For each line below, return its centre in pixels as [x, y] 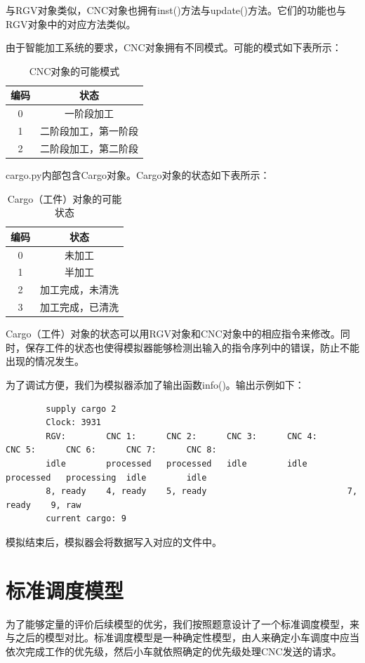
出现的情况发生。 [45, 361]
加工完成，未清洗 [79, 289]
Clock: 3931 [74, 423]
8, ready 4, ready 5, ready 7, [202, 491]
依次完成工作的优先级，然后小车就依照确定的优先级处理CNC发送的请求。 [174, 651]
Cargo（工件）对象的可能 [65, 198]
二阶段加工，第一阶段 [89, 131]
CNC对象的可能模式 [74, 71]
